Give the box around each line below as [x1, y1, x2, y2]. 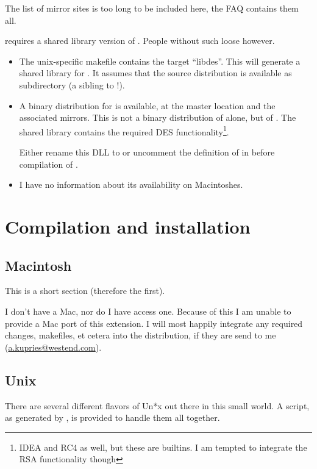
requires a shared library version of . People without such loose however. [5, 34, 275, 47]
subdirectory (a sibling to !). [19, 78, 125, 91]
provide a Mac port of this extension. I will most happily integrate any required [5, 317, 303, 329]
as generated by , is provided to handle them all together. [5, 411, 220, 424]
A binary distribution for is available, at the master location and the [19, 99, 276, 112]
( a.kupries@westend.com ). [5, 340, 102, 353]
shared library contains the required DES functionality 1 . [19, 123, 229, 138]
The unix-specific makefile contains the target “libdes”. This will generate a [19, 54, 301, 67]
